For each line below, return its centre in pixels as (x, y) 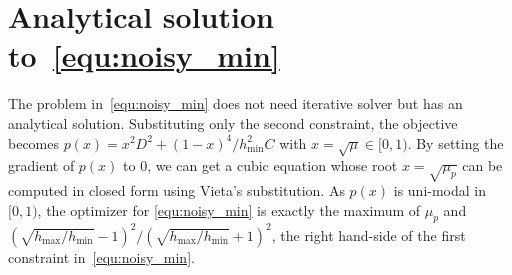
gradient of (41, 165)
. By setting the (455, 142)
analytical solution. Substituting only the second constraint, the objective (233, 122)
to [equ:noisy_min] (144, 55)
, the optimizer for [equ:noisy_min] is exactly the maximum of (229, 209)
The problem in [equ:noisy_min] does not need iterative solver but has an (235, 103)
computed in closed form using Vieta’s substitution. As (176, 190)
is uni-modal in (440, 190)
